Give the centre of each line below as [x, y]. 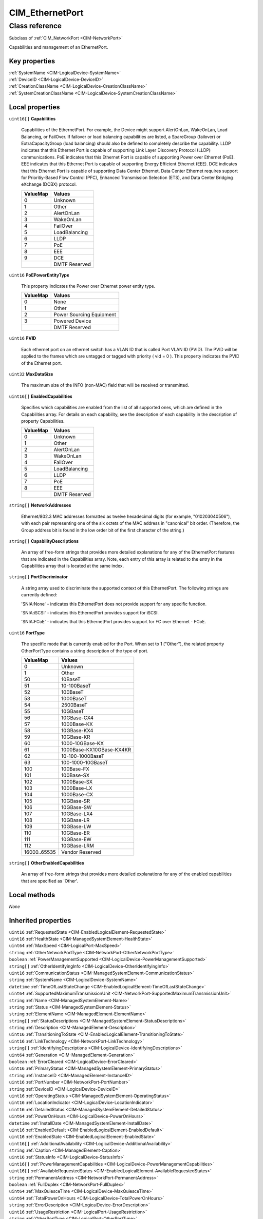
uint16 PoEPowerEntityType [39, 275]
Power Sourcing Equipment [85, 315]
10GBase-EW [76, 839]
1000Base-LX [77, 788]
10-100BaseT [76, 686]
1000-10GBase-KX [83, 743]
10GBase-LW [76, 826]
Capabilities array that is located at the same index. [73, 566]
